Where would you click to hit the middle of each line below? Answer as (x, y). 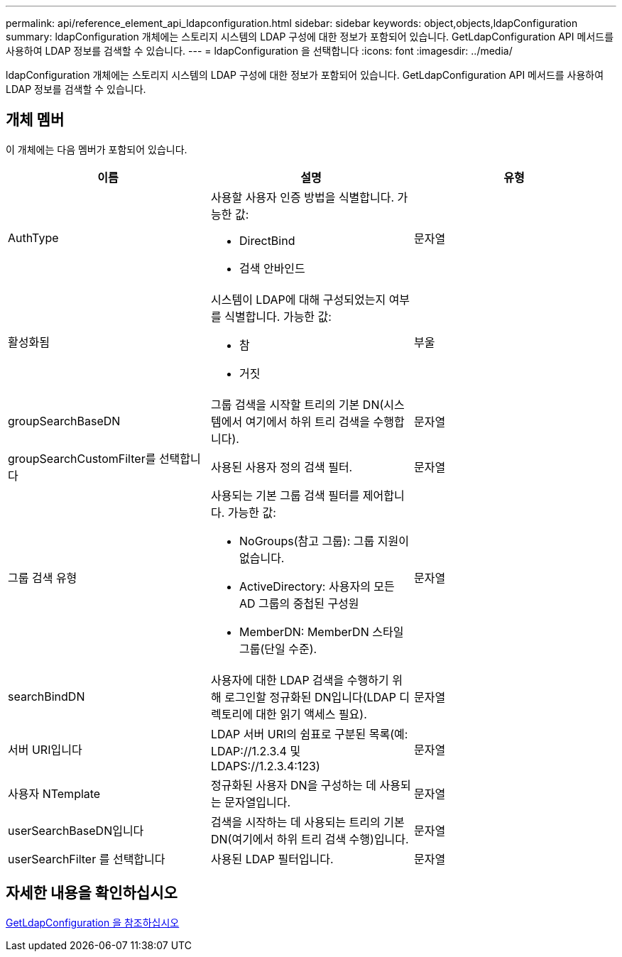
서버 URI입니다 (45, 749)
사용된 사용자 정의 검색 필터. (282, 467)
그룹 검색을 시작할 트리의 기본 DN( (297, 404)
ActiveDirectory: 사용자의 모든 (317, 586)
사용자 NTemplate (54, 793)
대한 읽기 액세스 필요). (311, 714)
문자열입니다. (258, 802)
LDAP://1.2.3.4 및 (256, 751)
